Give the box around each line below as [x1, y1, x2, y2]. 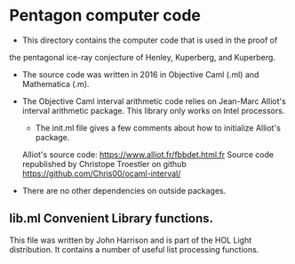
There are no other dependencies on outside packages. [21, 185, 227, 196]
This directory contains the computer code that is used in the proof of [21, 35, 278, 45]
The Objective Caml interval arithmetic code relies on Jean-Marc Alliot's [21, 95, 286, 107]
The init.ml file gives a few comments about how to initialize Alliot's [35, 122, 282, 133]
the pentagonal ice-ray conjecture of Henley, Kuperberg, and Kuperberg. [9, 52, 275, 62]
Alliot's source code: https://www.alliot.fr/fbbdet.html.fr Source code [21, 148, 274, 160]
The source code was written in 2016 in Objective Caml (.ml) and [21, 68, 259, 80]
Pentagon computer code [9, 5, 202, 26]
